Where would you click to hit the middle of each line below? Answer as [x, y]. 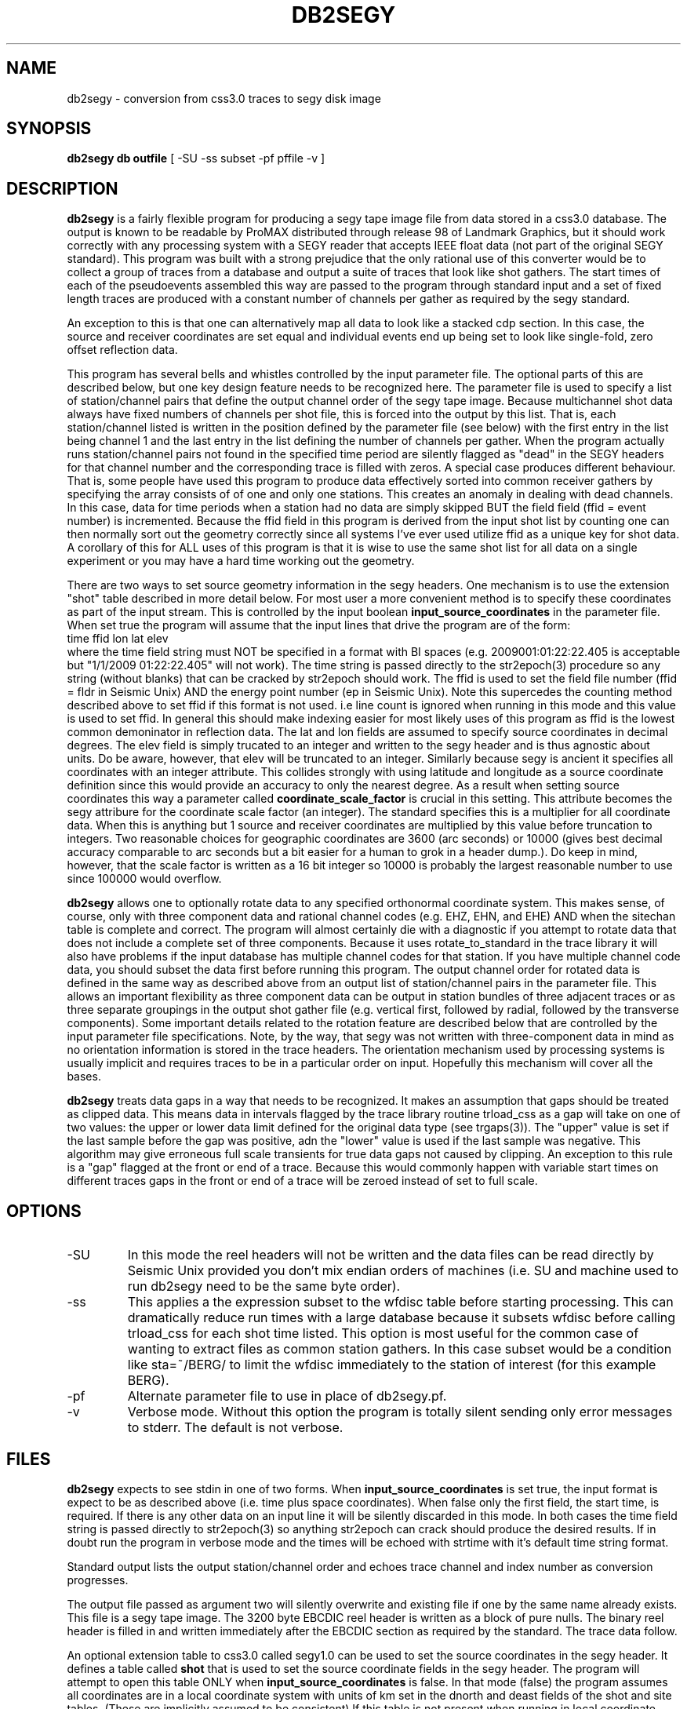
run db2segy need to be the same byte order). [264, 1286]
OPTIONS [44, 1211]
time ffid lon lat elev [118, 639]
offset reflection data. [122, 350]
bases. [84, 1077]
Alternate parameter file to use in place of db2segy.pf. [287, 1396]
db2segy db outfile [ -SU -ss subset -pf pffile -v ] [196, 159]
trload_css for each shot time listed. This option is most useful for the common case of [383, 1334]
